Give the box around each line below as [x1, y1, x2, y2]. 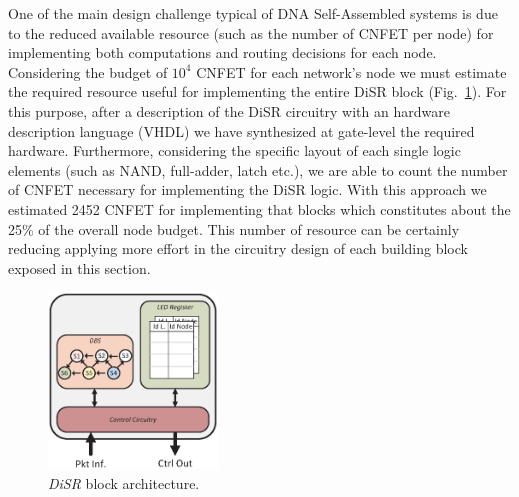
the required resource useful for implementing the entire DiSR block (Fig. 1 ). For [8, 81, 507, 102]
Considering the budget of [8, 61, 168, 82]
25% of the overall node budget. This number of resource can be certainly [8, 218, 460, 239]
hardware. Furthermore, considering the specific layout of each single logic [8, 140, 461, 161]
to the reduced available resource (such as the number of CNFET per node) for [8, 22, 494, 43]
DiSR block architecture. [48, 472, 200, 493]
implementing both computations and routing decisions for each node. [8, 42, 437, 63]
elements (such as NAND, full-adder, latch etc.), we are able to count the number [8, 159, 508, 180]
